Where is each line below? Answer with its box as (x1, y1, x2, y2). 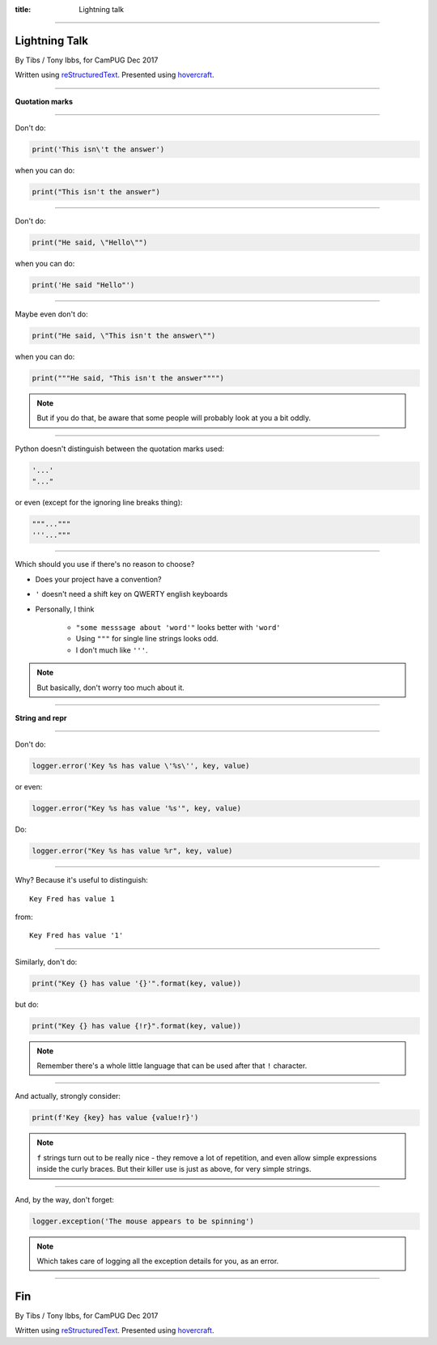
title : (15, 5, 32, 14)
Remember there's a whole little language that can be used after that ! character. (36, 1061, 308, 1070)
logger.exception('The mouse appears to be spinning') (32, 1216, 254, 1226)
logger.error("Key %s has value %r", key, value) (32, 846, 233, 856)
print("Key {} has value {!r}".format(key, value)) (32, 1021, 242, 1030)
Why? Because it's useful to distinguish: (15, 875, 149, 885)
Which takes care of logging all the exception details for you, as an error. (36, 1256, 279, 1266)
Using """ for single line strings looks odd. (75, 634, 218, 644)
